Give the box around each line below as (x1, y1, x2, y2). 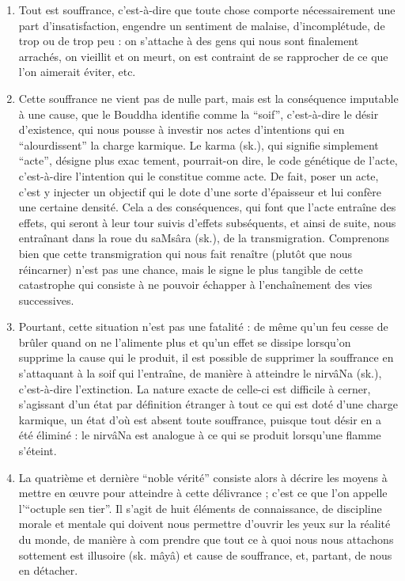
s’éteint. (18, 442, 57, 459)
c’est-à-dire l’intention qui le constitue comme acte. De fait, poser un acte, (18, 167, 379, 184)
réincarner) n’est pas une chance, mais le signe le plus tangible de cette (18, 260, 363, 277)
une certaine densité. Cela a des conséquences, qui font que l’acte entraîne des (18, 199, 396, 215)
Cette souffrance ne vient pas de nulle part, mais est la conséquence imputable (18, 89, 399, 106)
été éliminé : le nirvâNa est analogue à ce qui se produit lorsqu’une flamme (18, 427, 381, 443)
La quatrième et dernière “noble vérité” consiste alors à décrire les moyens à (18, 469, 388, 485)
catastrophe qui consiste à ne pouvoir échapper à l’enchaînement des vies (18, 276, 373, 293)
